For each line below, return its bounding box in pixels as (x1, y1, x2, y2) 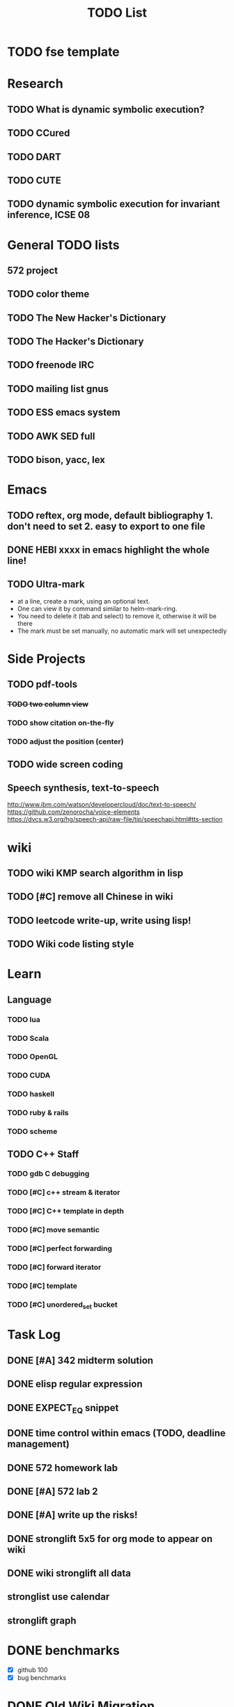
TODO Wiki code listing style (7, 938, 134, 950)
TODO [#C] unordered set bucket (7, 1300, 118, 1311)
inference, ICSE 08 (7, 209, 91, 221)
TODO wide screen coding (7, 758, 123, 770)
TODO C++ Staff (7, 1148, 79, 1160)
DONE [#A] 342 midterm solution (7, 1354, 154, 1366)
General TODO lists (7, 237, 120, 253)
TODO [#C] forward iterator (7, 1262, 102, 1272)
